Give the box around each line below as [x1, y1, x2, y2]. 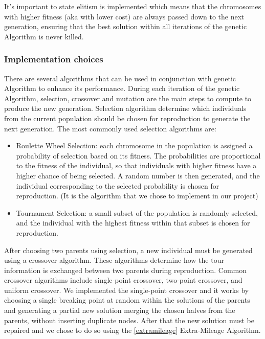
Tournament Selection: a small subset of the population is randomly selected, [16, 207, 258, 218]
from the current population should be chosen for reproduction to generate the [4, 112, 251, 123]
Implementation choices [4, 53, 103, 65]
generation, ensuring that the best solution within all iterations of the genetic [4, 21, 247, 32]
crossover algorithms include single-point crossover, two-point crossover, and [4, 275, 242, 285]
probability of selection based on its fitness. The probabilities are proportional [16, 150, 261, 161]
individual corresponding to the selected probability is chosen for [16, 180, 219, 191]
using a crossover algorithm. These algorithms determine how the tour [4, 255, 224, 265]
